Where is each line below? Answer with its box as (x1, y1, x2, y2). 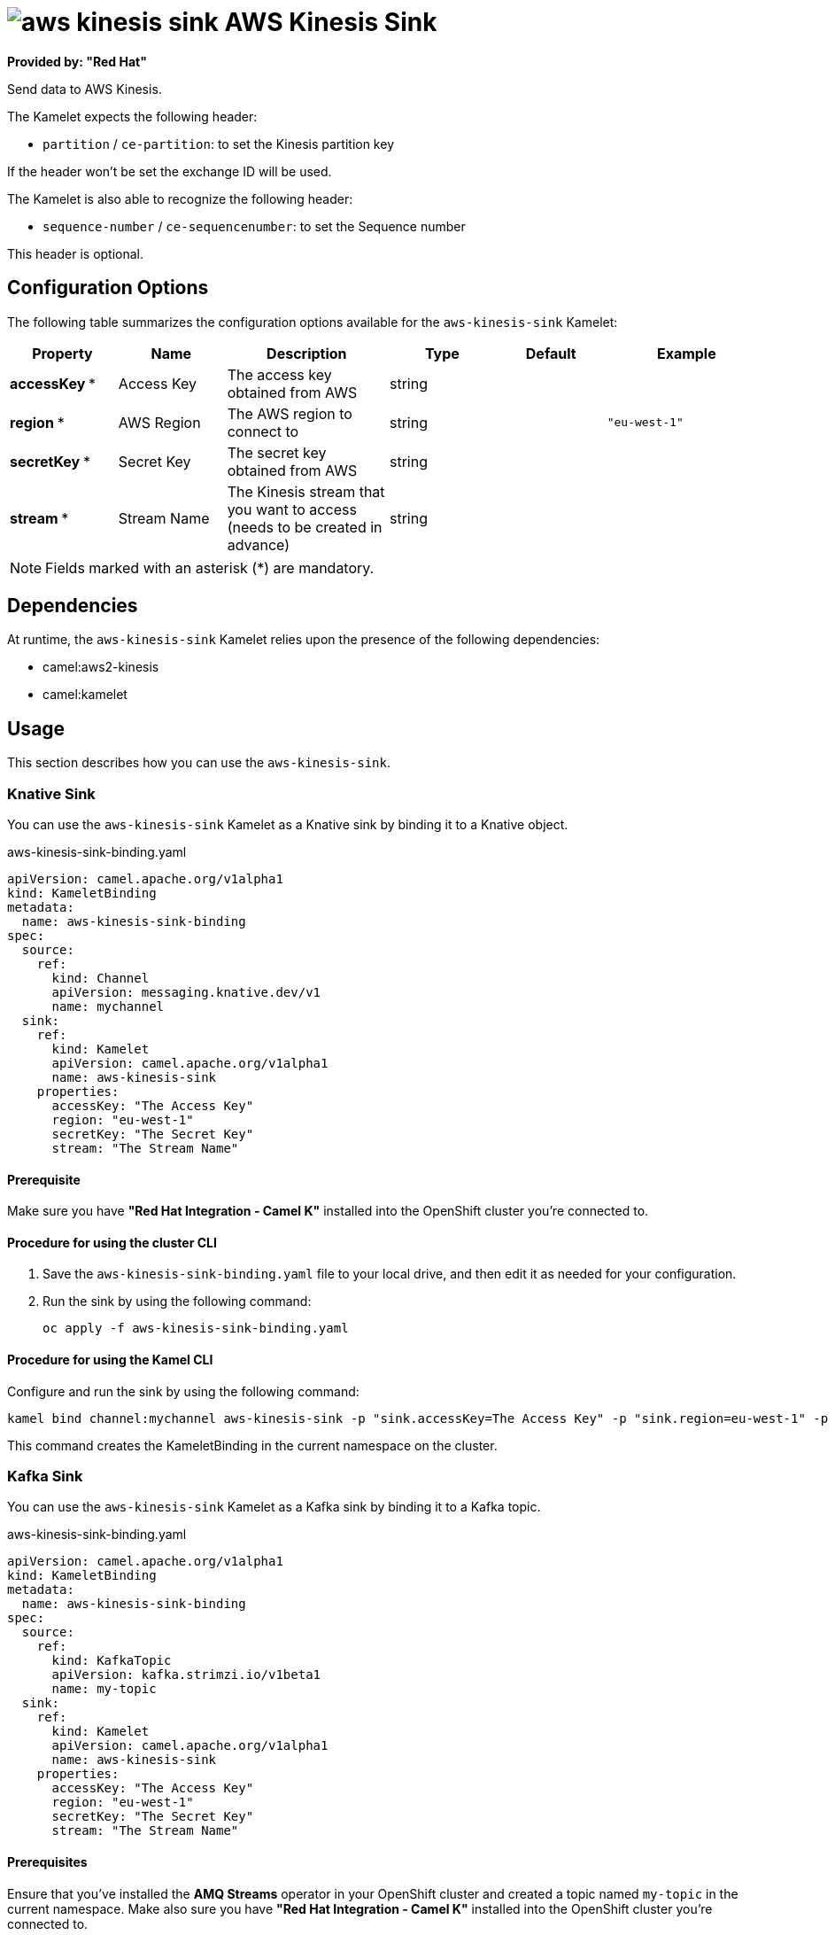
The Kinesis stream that (227, 482, 385, 501)
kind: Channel (51, 971, 150, 986)
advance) (227, 535, 290, 554)
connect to (227, 422, 299, 440)
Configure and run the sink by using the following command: (7, 1383, 360, 1399)
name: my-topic (51, 1682, 157, 1697)
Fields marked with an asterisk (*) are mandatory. (45, 558, 375, 577)
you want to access (227, 500, 357, 518)
